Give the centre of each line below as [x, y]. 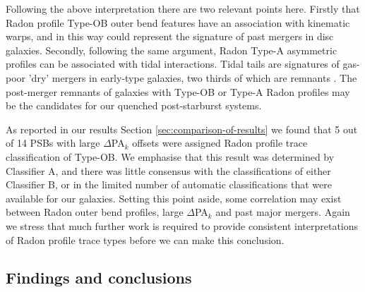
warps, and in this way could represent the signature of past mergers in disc [170, 36]
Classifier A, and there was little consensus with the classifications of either [168, 170]
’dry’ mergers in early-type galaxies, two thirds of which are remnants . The [193, 77]
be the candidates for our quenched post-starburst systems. [134, 105]
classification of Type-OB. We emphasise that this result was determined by [170, 156]
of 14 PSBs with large [53, 143]
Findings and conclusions [99, 278]
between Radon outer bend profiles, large [95, 212]
